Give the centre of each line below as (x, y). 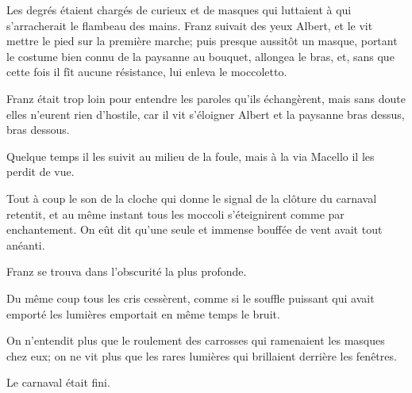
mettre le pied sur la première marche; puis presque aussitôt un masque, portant (202, 41)
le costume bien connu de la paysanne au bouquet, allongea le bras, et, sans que (200, 56)
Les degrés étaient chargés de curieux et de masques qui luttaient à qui (179, 10)
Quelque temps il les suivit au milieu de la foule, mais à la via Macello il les (191, 156)
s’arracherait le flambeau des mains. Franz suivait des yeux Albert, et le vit (190, 25)
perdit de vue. (40, 172)
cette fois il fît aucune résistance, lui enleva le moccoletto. (147, 72)
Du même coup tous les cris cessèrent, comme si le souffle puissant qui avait (191, 298)
